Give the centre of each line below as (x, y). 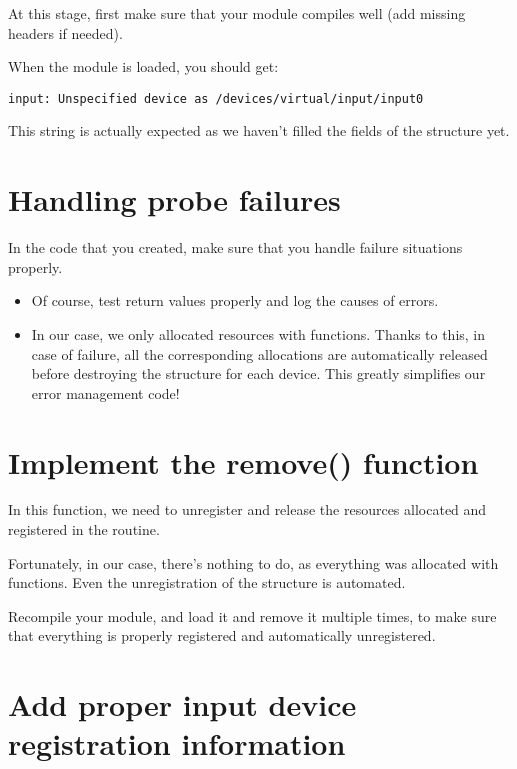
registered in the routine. (84, 529)
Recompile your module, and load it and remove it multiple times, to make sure (252, 615)
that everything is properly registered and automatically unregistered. (222, 635)
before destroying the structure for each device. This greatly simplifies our (258, 373)
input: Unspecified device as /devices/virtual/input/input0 (216, 98)
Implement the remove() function (243, 461)
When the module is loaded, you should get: (143, 66)
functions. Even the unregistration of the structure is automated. (207, 582)
